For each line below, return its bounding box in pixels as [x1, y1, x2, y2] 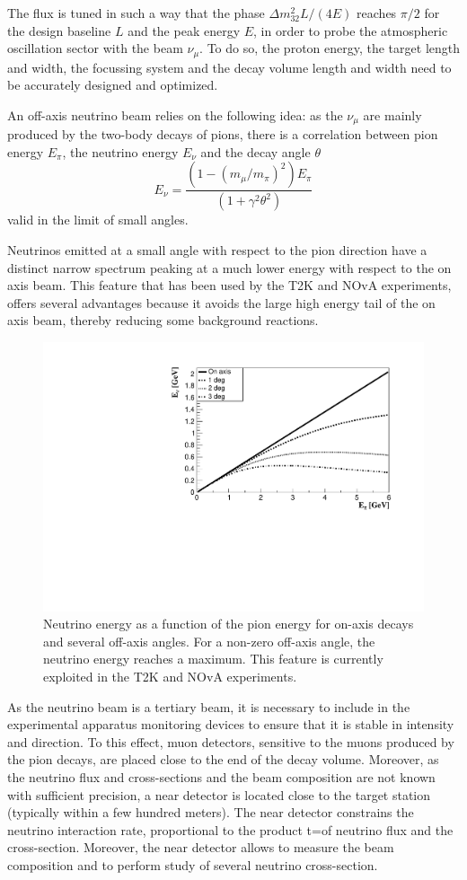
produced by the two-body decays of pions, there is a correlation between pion [7, 125, 438, 144]
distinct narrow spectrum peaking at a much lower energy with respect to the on [7, 258, 452, 277]
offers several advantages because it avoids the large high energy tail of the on [7, 293, 436, 312]
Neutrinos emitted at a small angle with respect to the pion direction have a [7, 240, 427, 259]
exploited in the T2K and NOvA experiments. [43, 666, 297, 685]
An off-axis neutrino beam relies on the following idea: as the [7, 105, 343, 124]
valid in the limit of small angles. [7, 210, 189, 229]
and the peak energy [128, 21, 241, 40]
